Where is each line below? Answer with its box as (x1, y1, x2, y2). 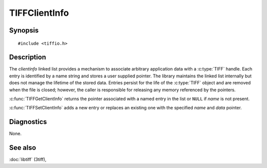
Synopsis (9, 26, 39, 34)
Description (9, 53, 46, 62)
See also (9, 143, 37, 152)
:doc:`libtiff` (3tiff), (9, 157, 46, 163)
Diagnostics (9, 118, 47, 126)
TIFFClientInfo (9, 7, 69, 18)
